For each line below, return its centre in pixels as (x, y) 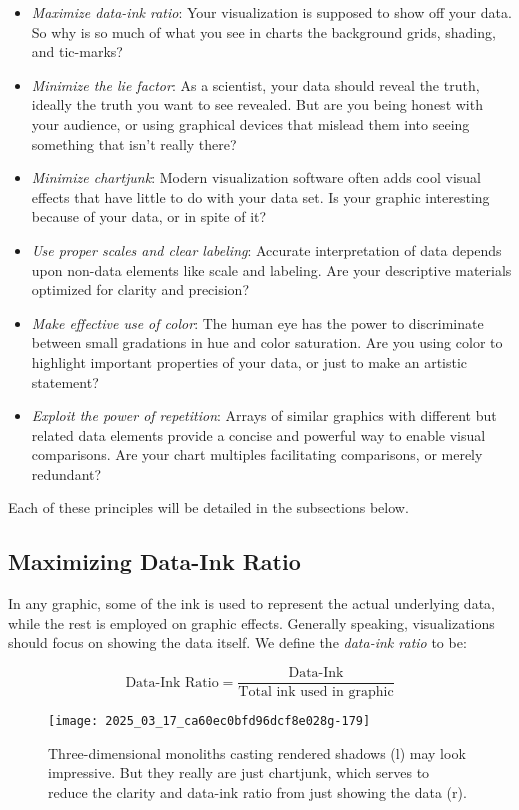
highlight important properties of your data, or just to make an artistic (249, 361)
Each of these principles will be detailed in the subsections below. (208, 507)
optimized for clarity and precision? (140, 289)
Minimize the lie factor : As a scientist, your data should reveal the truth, (255, 84)
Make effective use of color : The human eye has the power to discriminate (257, 322)
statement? (65, 381)
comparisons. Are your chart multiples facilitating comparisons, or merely (257, 454)
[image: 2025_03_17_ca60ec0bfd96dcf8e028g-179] (209, 721)
